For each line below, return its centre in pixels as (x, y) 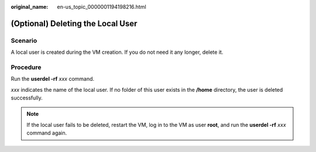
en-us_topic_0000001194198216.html (102, 7)
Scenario (24, 40)
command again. (47, 133)
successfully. (27, 98)
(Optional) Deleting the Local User (74, 23)
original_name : (30, 7)
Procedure (26, 67)
